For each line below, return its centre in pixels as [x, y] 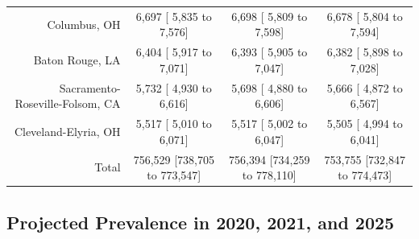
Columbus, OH [84, 24]
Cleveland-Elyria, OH [67, 131]
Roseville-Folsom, [58, 103]
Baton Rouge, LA [77, 59]
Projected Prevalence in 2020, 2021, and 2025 [201, 222]
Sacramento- [90, 87]
